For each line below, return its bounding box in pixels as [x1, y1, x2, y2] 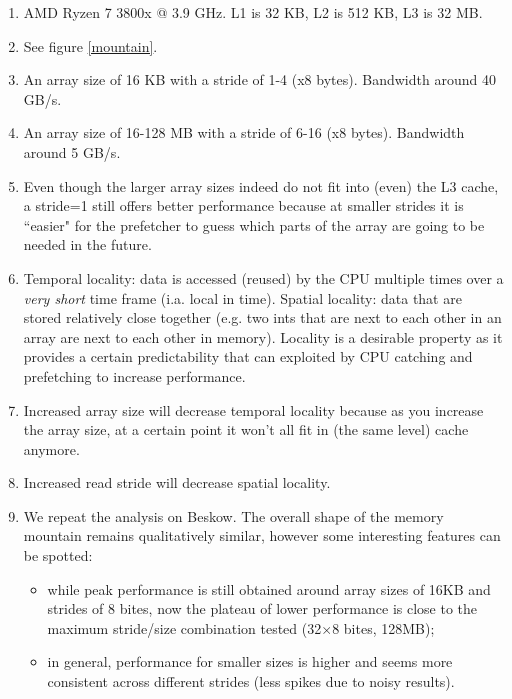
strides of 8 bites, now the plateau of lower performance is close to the [47, 598, 478, 619]
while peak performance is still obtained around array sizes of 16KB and [47, 578, 491, 599]
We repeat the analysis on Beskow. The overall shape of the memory [23, 505, 444, 526]
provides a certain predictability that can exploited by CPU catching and [23, 346, 473, 367]
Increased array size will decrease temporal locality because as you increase [23, 399, 484, 420]
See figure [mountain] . [23, 35, 158, 56]
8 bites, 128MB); [332, 617, 435, 638]
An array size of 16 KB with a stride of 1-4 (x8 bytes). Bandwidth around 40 [23, 69, 496, 90]
